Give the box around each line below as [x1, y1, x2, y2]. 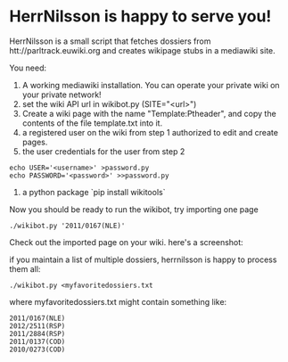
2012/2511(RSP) [9, 321, 66, 331]
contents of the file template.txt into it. [21, 118, 163, 128]
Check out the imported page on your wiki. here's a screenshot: [9, 236, 243, 247]
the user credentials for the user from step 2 [21, 145, 185, 157]
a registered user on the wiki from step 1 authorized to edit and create [21, 127, 279, 137]
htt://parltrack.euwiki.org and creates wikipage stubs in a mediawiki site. [9, 45, 276, 55]
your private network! [21, 89, 102, 100]
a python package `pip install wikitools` [21, 186, 166, 197]
